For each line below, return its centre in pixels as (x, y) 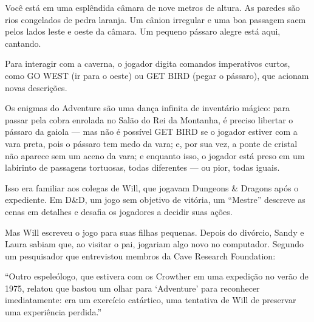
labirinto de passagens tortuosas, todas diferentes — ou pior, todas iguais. (142, 167)
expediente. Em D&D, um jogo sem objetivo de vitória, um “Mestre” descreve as (155, 200)
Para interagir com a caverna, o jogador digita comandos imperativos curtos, (148, 63)
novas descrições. (36, 87)
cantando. (23, 43)
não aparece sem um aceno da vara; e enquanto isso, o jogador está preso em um (155, 155)
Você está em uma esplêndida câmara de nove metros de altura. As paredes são (152, 7)
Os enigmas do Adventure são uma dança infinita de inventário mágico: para (147, 108)
